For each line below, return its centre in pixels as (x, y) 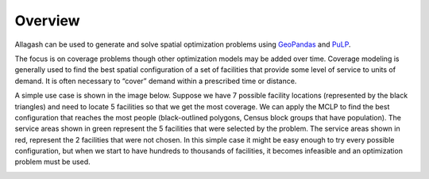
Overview (47, 21)
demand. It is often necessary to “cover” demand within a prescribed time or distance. (156, 81)
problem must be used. (52, 162)
